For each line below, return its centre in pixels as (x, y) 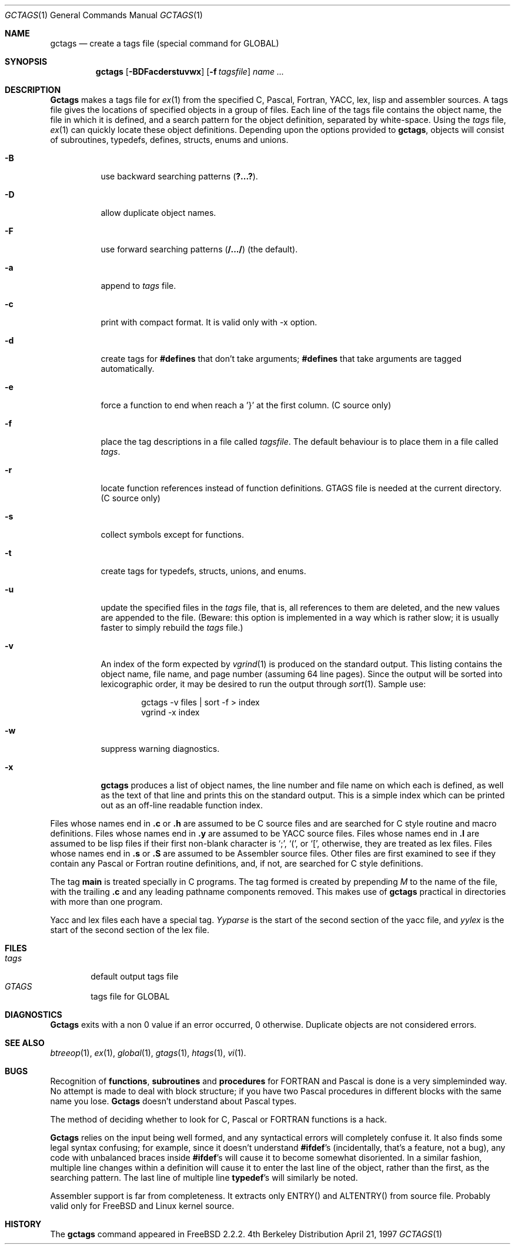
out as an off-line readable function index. (182, 805)
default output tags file (135, 976)
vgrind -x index (170, 712)
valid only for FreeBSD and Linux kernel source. (142, 1206)
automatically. (128, 369)
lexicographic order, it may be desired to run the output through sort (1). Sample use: (263, 684)
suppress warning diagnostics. (160, 749)
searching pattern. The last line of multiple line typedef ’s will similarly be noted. (204, 1178)
